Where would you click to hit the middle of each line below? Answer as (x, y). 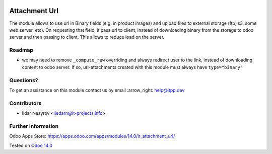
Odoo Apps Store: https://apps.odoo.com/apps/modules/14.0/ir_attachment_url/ (92, 136)
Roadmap (21, 50)
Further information (34, 126)
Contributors (25, 103)
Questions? (24, 80)
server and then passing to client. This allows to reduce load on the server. (87, 37)
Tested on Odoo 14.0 (31, 145)
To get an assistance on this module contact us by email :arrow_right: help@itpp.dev (97, 90)
